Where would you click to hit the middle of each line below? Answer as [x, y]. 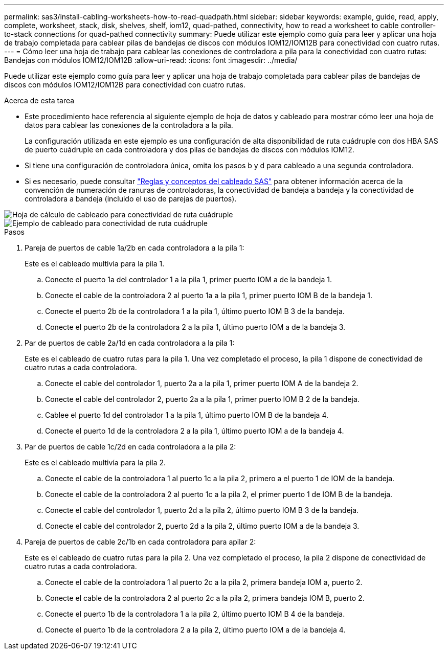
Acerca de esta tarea [39, 100]
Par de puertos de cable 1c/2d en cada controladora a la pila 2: [130, 447]
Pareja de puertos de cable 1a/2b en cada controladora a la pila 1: [135, 248]
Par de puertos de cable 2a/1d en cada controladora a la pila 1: [130, 343]
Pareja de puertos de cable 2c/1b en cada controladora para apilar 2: [140, 542]
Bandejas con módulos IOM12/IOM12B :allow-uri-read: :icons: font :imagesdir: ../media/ [151, 60]
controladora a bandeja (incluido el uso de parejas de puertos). [131, 199]
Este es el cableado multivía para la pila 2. [95, 463]
